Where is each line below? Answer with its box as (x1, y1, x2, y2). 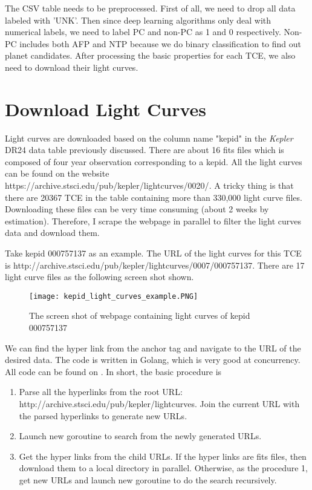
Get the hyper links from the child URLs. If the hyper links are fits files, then (19, 449, 307, 462)
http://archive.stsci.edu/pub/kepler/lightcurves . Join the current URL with (19, 397, 300, 410)
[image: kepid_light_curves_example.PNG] (29, 292, 198, 301)
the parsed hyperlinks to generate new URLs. (19, 409, 187, 422)
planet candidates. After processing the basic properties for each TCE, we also (5, 49, 296, 62)
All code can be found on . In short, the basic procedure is (5, 365, 222, 377)
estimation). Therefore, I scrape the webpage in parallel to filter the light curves (5, 214, 302, 227)
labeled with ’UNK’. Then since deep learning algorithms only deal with (5, 13, 271, 26)
